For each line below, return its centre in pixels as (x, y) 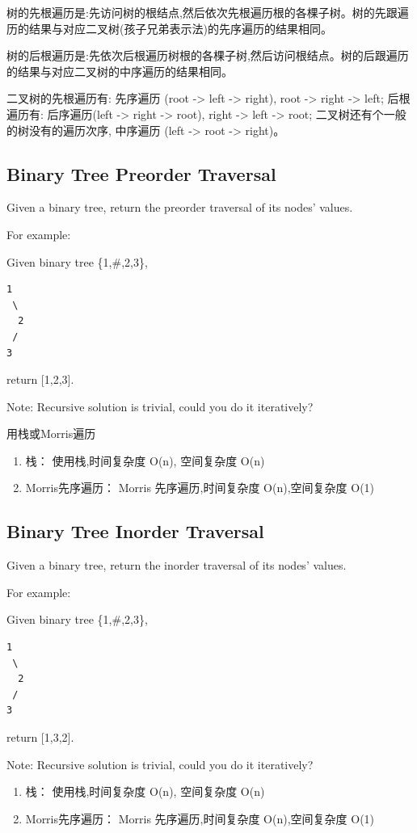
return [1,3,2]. (40, 737)
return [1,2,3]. (40, 379)
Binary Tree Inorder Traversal (135, 531)
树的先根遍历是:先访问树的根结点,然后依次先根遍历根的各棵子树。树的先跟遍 (208, 12)
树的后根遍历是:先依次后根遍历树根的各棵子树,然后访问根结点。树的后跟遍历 (208, 55)
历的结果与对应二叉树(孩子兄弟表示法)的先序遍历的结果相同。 (169, 28)
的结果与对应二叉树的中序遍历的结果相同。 (120, 71)
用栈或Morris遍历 (51, 433)
